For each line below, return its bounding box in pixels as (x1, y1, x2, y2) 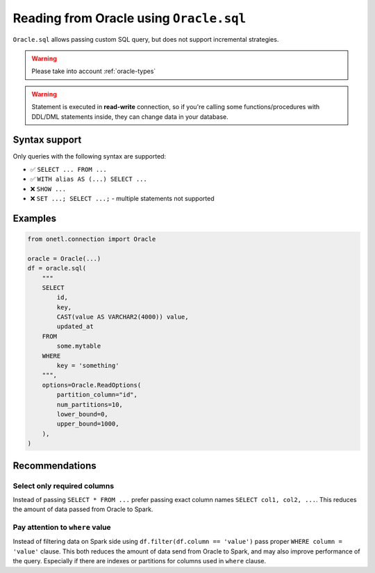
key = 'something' (56, 362, 119, 370)
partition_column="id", (56, 391, 138, 399)
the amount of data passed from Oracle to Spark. (12, 505, 153, 514)
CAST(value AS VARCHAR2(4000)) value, (56, 313, 189, 321)
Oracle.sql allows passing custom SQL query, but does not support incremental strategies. (12, 35, 279, 43)
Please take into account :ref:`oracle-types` (31, 67, 156, 76)
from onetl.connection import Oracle (27, 235, 156, 243)
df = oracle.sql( (27, 264, 87, 273)
